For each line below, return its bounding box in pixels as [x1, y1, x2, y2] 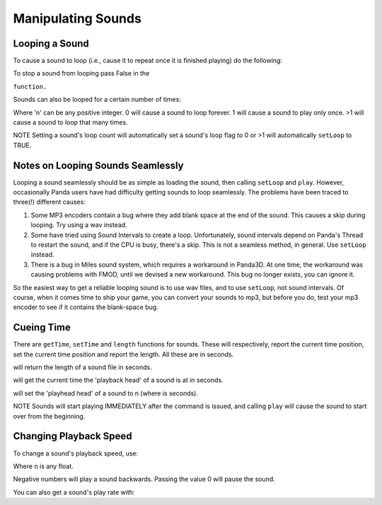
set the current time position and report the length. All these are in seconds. [13, 350, 234, 359]
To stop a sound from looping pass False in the [13, 69, 150, 78]
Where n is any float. [13, 462, 74, 470]
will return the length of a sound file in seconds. [13, 363, 152, 371]
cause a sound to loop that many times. [13, 118, 128, 127]
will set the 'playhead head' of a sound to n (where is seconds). [13, 389, 198, 397]
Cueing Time [13, 322, 71, 334]
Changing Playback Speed [13, 430, 132, 442]
